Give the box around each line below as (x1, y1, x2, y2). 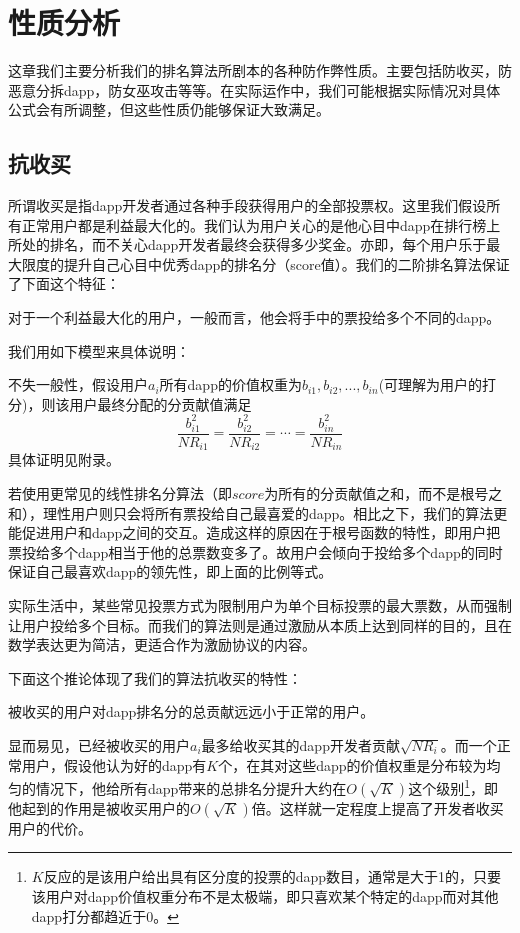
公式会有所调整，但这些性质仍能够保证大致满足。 (8, 99, 330, 120)
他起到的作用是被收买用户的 (8, 797, 190, 818)
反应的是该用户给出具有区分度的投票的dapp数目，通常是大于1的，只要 (43, 866, 502, 887)
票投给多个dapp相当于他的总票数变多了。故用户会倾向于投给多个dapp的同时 (8, 541, 503, 562)
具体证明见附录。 (8, 449, 120, 470)
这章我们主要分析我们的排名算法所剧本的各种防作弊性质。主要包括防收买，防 (8, 60, 512, 81)
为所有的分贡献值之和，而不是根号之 (264, 483, 503, 504)
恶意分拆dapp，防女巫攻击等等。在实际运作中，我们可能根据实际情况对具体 (8, 79, 501, 100)
